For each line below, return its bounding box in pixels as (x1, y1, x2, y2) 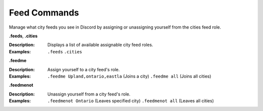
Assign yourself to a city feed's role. (47, 66, 120, 72)
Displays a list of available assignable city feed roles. (47, 42, 153, 48)
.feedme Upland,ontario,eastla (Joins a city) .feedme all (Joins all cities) (47, 73, 211, 79)
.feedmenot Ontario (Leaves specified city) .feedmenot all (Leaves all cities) (47, 98, 214, 104)
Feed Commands (9, 7, 79, 18)
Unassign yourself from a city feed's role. (47, 91, 131, 97)
